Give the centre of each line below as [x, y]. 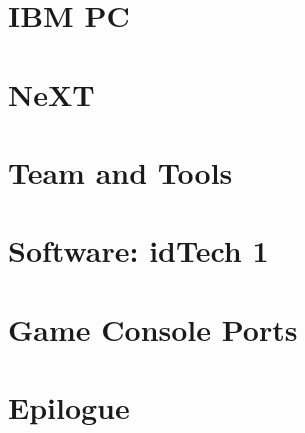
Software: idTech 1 [138, 250]
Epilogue [69, 407]
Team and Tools [120, 171]
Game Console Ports [153, 328]
